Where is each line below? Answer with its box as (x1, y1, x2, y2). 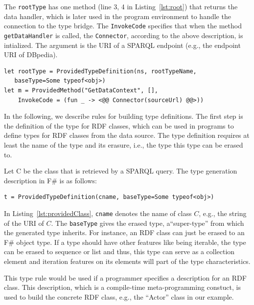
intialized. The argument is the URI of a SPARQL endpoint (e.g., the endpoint (4, 40, 241, 50)
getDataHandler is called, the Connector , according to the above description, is (4, 30, 243, 40)
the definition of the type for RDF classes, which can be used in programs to (4, 120, 234, 131)
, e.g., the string (199, 208, 247, 218)
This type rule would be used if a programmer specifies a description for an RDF (4, 272, 247, 283)
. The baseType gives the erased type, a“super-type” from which (51, 218, 244, 228)
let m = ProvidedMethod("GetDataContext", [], (4, 87, 158, 94)
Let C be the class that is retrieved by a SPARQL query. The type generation (4, 166, 237, 176)
